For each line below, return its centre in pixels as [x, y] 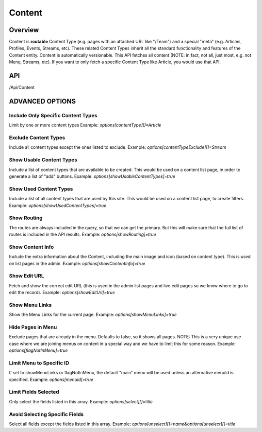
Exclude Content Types [37, 138]
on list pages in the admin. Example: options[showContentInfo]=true [77, 263]
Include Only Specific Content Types [53, 115]
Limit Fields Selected [34, 392]
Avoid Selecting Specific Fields [46, 414]
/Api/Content [22, 87]
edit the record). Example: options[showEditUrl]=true [62, 293]
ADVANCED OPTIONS [42, 101]
